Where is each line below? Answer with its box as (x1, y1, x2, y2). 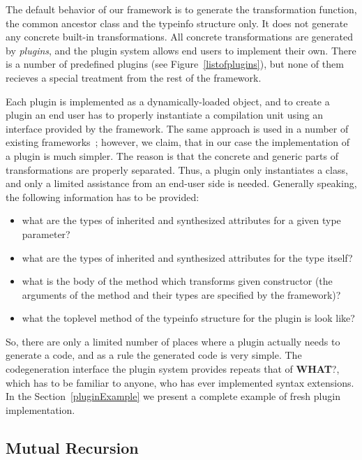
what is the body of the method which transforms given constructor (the (22, 274, 333, 288)
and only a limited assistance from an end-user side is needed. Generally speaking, (6, 176, 357, 191)
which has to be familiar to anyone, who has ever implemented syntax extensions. (6, 375, 354, 389)
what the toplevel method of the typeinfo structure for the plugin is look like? (22, 311, 355, 325)
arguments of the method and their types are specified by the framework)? (22, 287, 341, 302)
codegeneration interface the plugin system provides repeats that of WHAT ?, (6, 362, 340, 376)
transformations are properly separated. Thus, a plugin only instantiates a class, (6, 162, 348, 177)
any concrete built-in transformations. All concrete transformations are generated (6, 29, 354, 44)
